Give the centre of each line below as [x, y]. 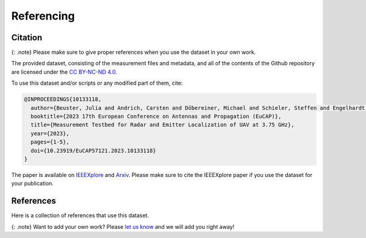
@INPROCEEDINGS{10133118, [63, 99]
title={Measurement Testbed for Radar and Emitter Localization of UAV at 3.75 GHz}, [163, 125]
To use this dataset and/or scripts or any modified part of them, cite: [97, 83]
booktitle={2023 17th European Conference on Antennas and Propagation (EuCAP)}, [156, 116]
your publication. [33, 184]
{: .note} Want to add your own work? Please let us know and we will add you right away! [123, 226]
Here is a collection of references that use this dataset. [80, 215]
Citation [27, 38]
